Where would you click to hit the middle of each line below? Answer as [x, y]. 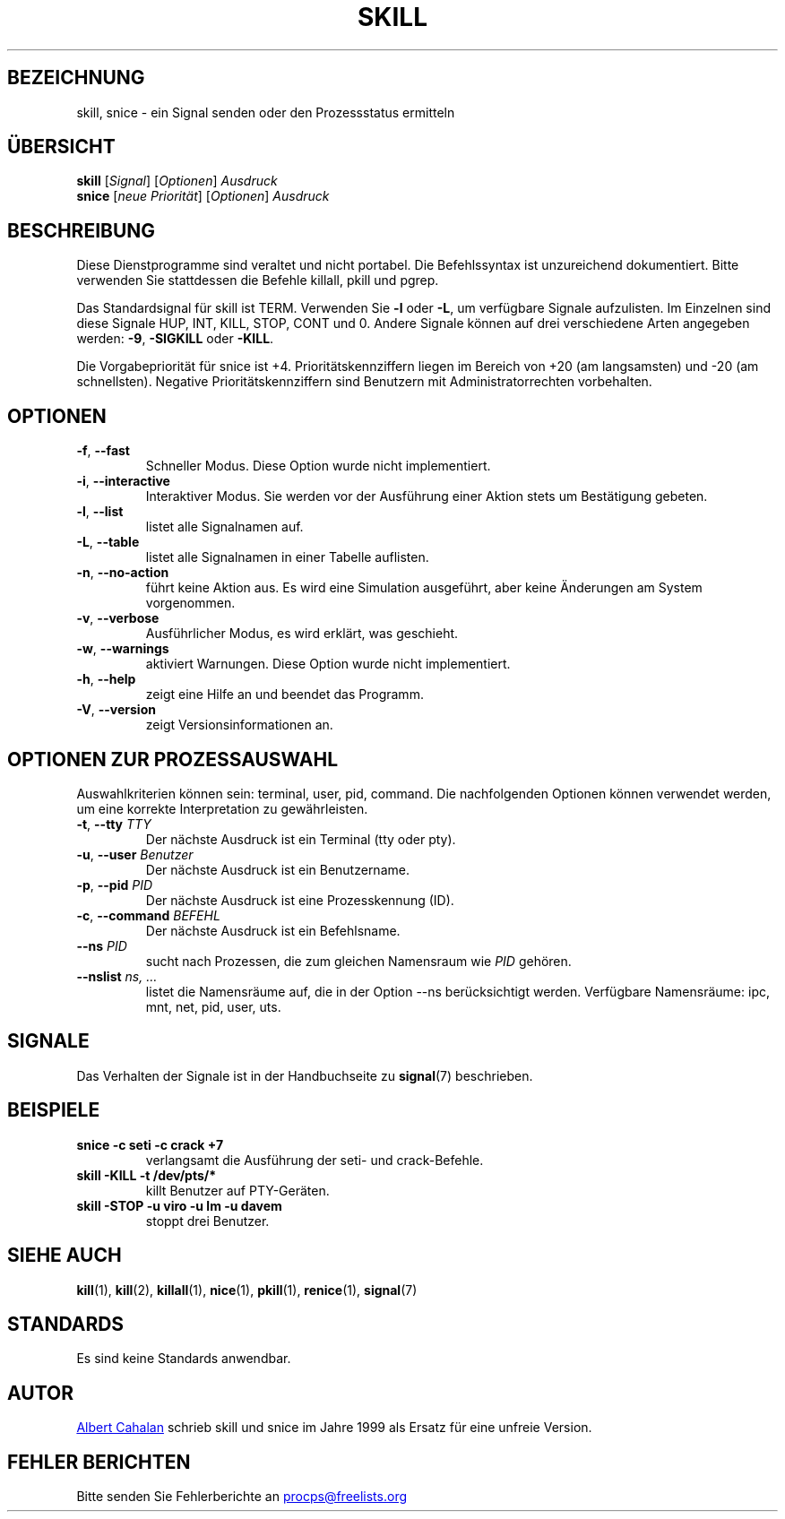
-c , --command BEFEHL [148, 915]
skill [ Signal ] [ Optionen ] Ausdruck [177, 181]
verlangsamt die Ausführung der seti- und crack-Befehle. [315, 1160]
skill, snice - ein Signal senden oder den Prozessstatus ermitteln [266, 112]
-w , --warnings [123, 649]
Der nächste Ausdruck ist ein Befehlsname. [273, 930]
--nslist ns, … [117, 976]
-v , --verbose [118, 618]
